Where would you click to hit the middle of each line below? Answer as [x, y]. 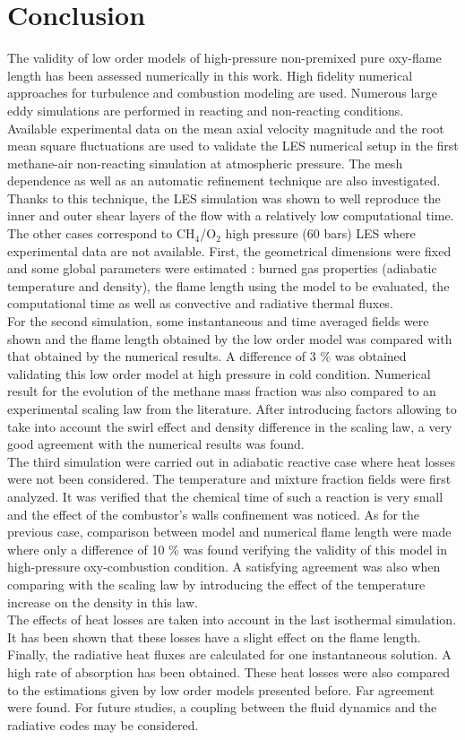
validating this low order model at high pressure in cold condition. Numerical [219, 373]
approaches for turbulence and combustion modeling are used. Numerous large [223, 93]
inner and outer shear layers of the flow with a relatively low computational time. [231, 215]
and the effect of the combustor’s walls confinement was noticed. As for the [214, 514]
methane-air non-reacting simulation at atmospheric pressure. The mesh [205, 163]
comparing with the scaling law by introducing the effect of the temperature [216, 584]
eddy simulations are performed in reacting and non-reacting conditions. [206, 110]
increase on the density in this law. [103, 602]
